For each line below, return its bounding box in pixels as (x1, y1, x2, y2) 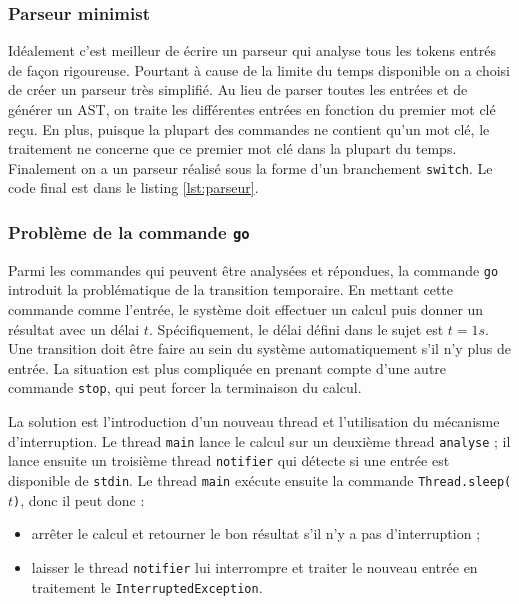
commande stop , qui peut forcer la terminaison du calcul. (8, 377, 362, 398)
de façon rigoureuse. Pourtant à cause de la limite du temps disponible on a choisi (8, 59, 510, 80)
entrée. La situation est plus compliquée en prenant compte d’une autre (8, 357, 447, 378)
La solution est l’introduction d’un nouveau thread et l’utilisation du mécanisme (8, 411, 500, 432)
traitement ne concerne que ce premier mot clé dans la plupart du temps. (8, 138, 457, 159)
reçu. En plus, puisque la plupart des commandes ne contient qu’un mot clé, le (8, 118, 490, 139)
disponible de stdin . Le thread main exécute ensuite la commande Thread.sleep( (8, 470, 512, 490)
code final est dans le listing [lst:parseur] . (8, 177, 259, 198)
